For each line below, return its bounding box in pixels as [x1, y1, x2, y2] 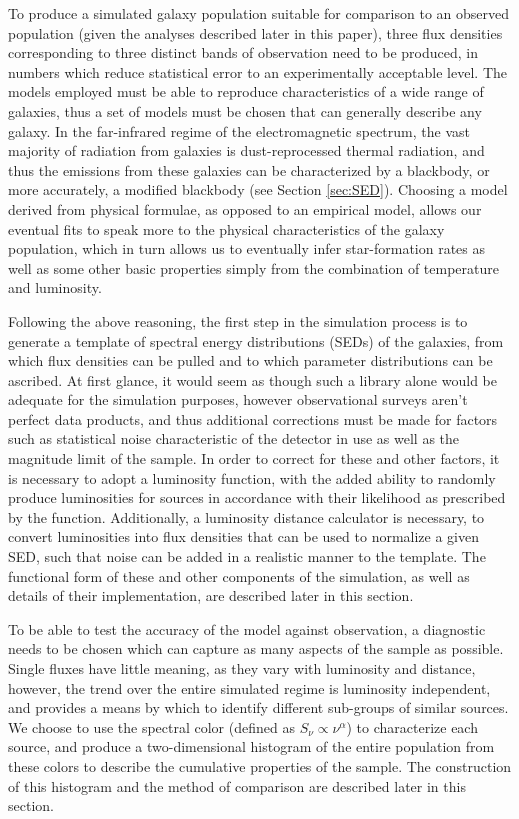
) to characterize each [346, 716, 478, 737]
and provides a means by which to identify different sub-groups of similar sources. [8, 697, 509, 718]
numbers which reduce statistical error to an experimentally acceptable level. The [8, 61, 507, 82]
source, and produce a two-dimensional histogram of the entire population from [8, 736, 495, 757]
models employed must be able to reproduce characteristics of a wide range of [8, 81, 484, 102]
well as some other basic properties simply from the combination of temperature [8, 257, 499, 278]
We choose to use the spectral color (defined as [8, 716, 295, 737]
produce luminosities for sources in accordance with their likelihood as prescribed [8, 487, 506, 508]
